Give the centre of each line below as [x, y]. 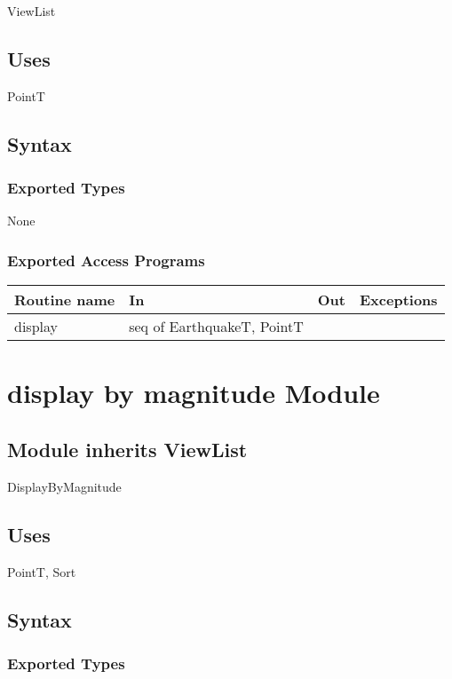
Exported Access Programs [106, 260]
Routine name [65, 300]
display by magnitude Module [194, 393]
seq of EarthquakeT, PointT [216, 327]
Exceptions [399, 300]
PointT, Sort [42, 571]
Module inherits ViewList [127, 449]
